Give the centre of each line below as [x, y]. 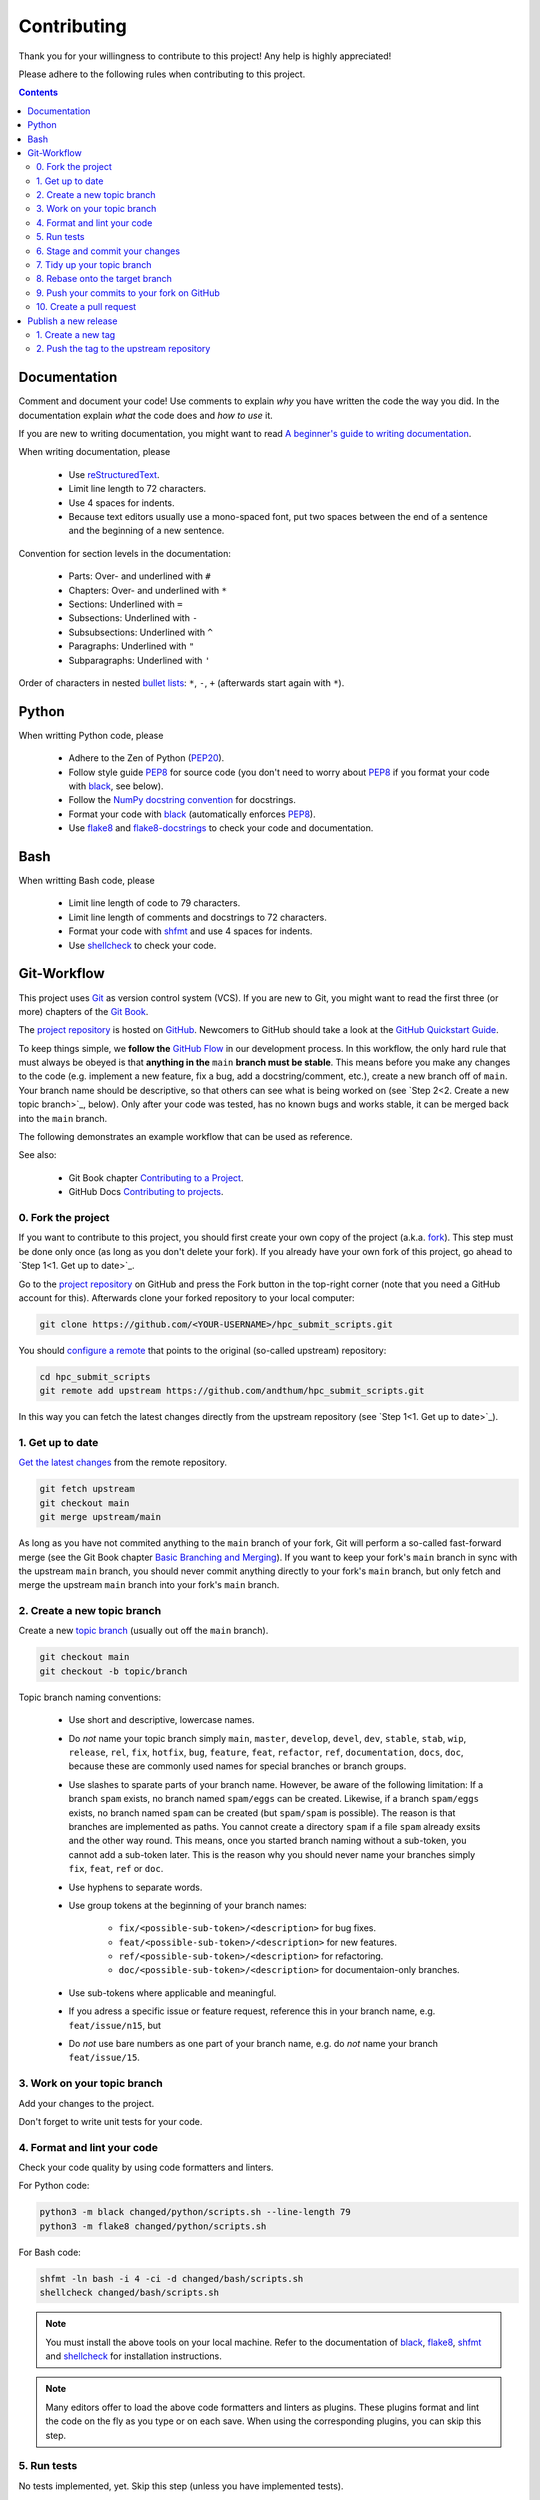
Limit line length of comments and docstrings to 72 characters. [197, 917]
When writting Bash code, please [86, 881]
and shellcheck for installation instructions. [133, 2356]
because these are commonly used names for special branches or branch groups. [237, 1766]
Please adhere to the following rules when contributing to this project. [162, 74]
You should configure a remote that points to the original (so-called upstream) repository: [202, 1350]
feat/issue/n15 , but [115, 2025]
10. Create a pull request [86, 307]
